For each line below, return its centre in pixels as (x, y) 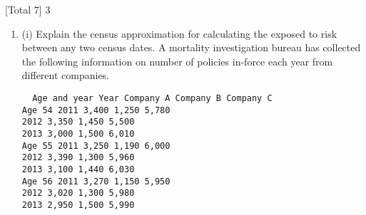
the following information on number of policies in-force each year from (177, 61)
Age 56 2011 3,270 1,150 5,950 (96, 181)
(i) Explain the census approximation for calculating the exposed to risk (179, 33)
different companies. (66, 75)
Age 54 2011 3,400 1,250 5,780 (96, 110)
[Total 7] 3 (28, 9)
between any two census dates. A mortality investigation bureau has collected (191, 47)
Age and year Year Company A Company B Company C (152, 98)
